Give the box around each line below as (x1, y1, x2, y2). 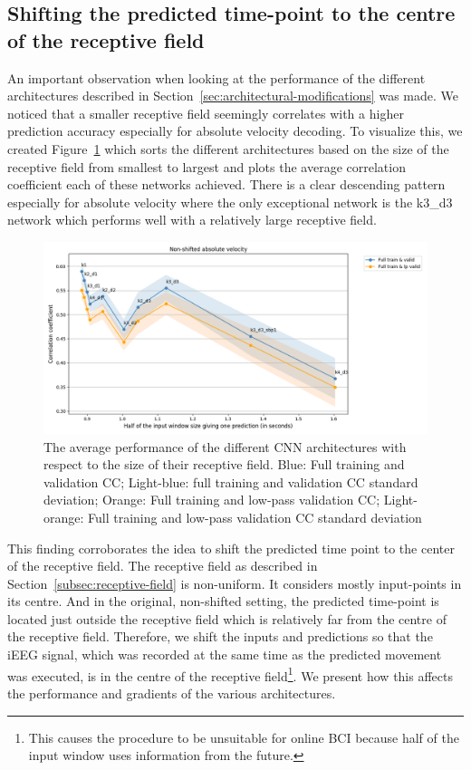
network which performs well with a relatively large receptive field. (7, 210, 377, 229)
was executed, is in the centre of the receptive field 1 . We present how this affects (7, 663, 453, 685)
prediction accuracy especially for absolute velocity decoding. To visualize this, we (7, 121, 463, 140)
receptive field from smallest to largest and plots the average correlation (7, 157, 406, 176)
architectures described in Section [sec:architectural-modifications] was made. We (7, 86, 458, 105)
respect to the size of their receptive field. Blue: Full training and (43, 455, 405, 474)
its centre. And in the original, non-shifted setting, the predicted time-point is (7, 592, 439, 611)
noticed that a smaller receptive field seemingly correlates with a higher (7, 103, 404, 122)
